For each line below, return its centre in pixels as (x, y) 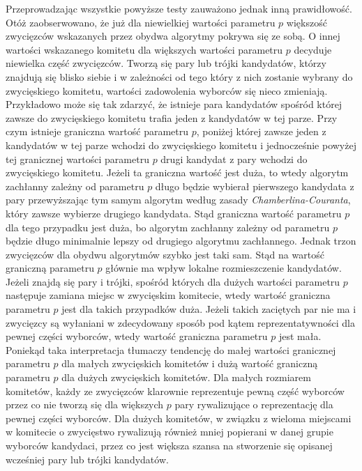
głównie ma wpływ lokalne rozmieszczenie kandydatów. (224, 268)
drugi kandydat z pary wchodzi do (234, 159)
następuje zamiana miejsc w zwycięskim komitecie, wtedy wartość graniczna (168, 295)
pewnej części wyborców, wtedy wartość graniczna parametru (137, 336)
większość (307, 22)
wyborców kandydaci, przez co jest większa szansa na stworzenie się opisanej (169, 445)
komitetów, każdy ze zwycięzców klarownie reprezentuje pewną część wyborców (175, 391)
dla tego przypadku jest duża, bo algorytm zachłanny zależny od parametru (168, 227)
